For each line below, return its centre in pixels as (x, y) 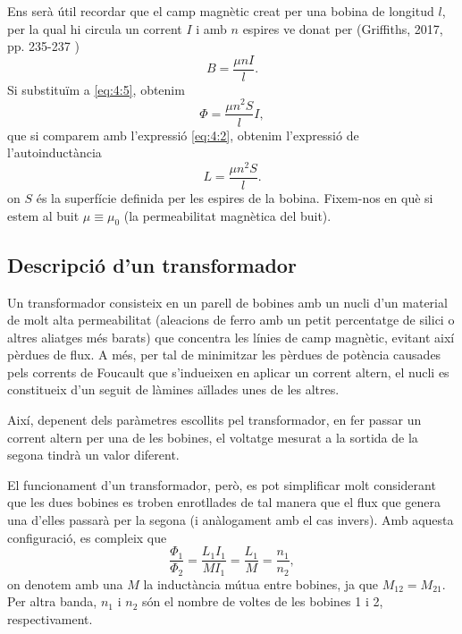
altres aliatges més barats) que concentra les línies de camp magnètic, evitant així (231, 337)
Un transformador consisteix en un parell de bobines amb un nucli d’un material (227, 302)
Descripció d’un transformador (152, 264)
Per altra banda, (52, 601)
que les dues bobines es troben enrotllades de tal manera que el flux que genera (224, 502)
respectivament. (50, 618)
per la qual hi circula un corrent (95, 28)
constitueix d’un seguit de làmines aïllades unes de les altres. (173, 389)
